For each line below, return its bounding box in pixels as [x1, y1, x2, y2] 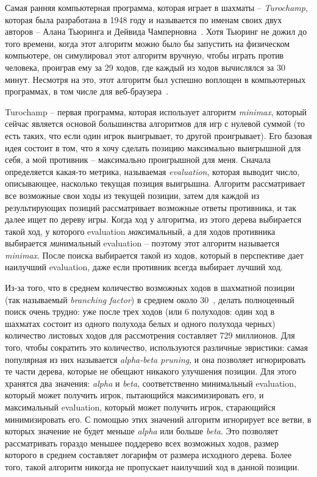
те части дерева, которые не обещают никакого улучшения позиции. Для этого [5, 365, 297, 378]
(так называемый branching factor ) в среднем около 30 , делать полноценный [5, 293, 294, 306]
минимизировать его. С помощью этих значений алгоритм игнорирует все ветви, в [5, 412, 312, 425]
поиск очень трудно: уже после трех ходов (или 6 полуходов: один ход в [5, 305, 275, 318]
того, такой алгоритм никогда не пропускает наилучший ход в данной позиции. [5, 460, 300, 473]
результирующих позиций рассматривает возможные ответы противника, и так [5, 201, 296, 213]
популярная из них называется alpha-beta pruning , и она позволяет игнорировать [5, 353, 306, 365]
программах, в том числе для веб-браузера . [5, 85, 169, 98]
